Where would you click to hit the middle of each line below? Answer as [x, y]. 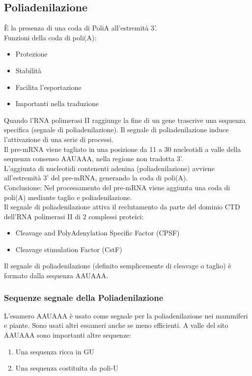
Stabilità [28, 70]
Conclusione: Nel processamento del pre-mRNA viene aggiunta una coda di [117, 187]
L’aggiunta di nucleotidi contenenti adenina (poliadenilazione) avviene [109, 168]
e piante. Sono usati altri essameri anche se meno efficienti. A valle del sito [116, 325]
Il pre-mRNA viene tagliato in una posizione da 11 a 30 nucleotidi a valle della [123, 149]
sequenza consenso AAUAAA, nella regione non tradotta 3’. [94, 159]
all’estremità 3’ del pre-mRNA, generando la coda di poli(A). [96, 178]
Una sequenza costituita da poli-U [67, 368]
